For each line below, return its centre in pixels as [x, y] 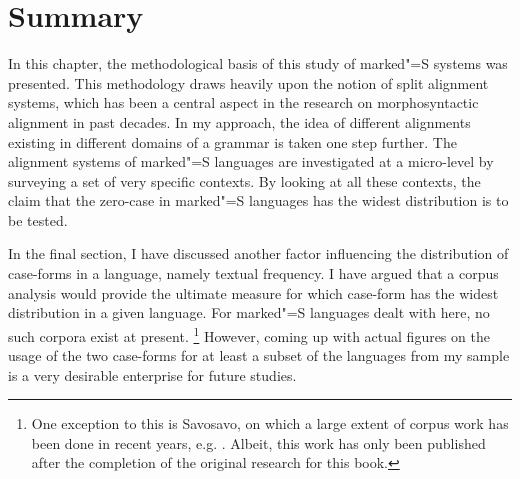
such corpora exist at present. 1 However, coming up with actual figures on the [249, 334]
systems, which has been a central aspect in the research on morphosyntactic [243, 102]
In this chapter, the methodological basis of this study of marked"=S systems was [258, 63]
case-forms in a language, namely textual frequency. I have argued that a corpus [253, 273]
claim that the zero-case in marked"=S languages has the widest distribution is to [258, 200]
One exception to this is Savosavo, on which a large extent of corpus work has [270, 423]
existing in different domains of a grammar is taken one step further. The [232, 141]
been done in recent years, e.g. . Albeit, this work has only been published [258, 442]
